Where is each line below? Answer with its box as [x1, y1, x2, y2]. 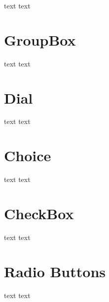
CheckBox [4, 203, 74, 223]
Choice [4, 145, 51, 166]
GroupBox [4, 29, 76, 50]
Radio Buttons [4, 261, 106, 281]
